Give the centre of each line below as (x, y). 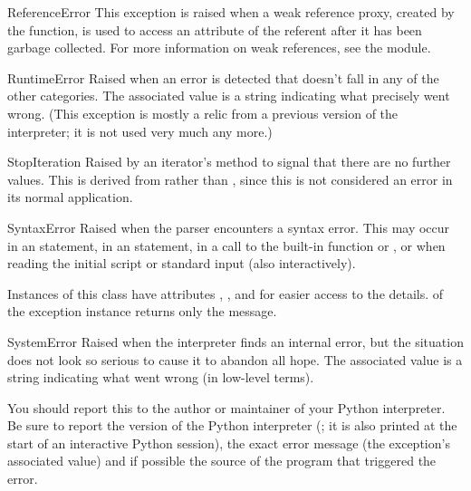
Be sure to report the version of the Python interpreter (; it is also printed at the (232, 425)
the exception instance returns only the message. (142, 311)
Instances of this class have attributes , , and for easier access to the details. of (226, 293)
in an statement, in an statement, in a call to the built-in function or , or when (226, 245)
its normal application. (70, 197)
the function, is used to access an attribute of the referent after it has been (215, 29)
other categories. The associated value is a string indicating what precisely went (229, 96)
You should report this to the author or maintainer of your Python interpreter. (226, 407)
